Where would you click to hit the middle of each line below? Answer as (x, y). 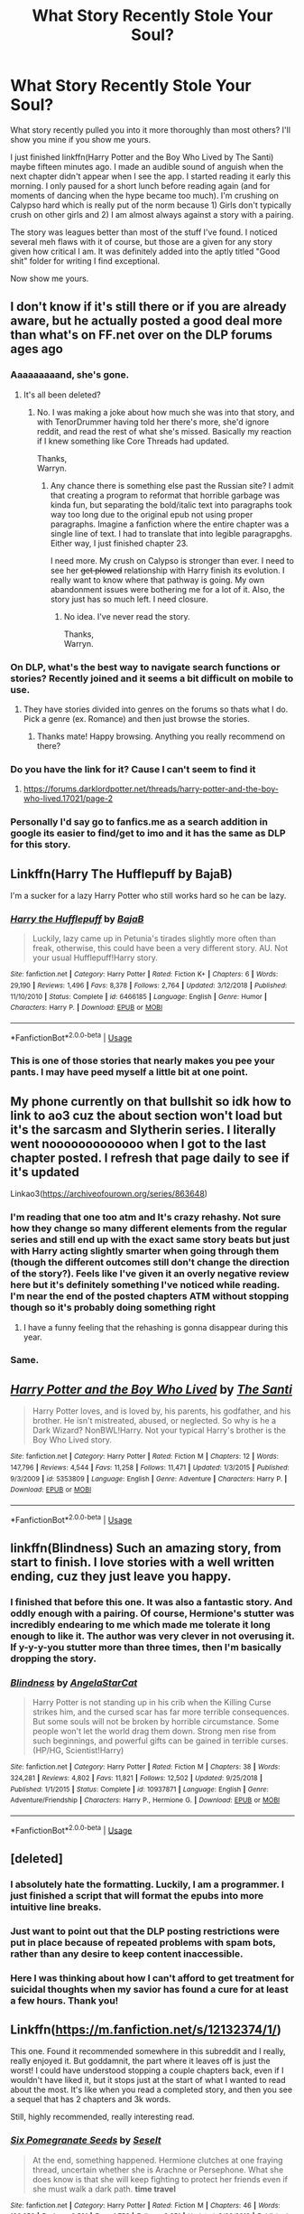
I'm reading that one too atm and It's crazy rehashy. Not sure (146, 1218)
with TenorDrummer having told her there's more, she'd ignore (153, 422)
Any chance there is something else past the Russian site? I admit (172, 485)
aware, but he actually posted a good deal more (147, 321)
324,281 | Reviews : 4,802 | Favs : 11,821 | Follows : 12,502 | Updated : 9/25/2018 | (136, 1778)
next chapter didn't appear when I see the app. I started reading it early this (151, 176)
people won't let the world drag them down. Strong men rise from (154, 1732)
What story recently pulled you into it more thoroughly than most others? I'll (151, 130)
